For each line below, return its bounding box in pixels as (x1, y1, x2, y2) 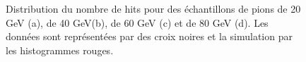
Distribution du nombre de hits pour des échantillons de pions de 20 (6, 1, 301, 15)
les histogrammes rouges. (6, 42, 114, 57)
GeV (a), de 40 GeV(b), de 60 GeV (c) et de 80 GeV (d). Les (6, 15, 269, 30)
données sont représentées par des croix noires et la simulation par (6, 29, 293, 44)
